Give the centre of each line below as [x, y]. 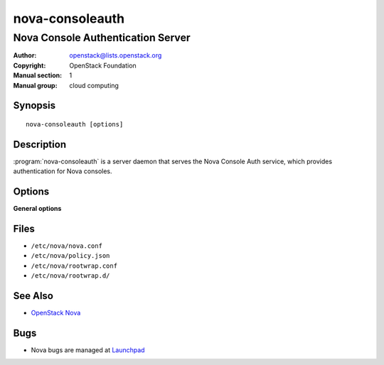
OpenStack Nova [56, 313]
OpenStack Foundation [103, 65]
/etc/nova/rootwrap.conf [74, 266]
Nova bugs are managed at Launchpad [88, 350]
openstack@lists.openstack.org [116, 55]
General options [37, 209]
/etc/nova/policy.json [70, 256]
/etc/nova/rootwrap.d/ [70, 276]
